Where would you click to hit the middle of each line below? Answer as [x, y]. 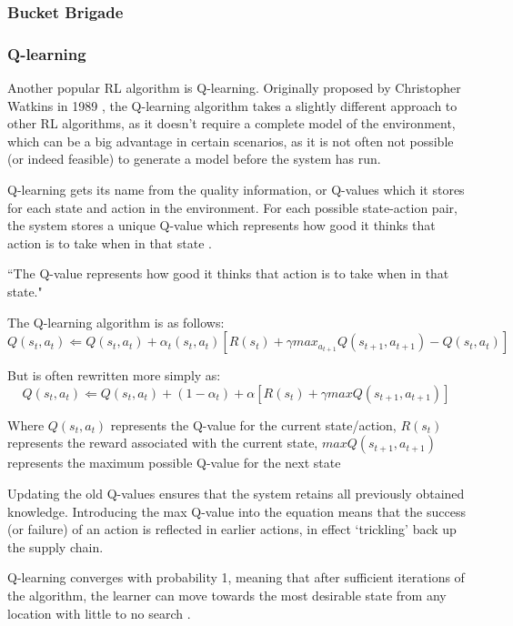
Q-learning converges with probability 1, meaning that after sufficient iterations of [236, 577]
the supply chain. [55, 546]
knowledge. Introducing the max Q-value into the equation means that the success [236, 511]
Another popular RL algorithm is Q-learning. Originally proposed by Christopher [234, 88]
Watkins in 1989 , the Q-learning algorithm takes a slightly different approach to [232, 105]
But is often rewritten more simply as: [114, 375]
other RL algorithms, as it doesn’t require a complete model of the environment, [231, 123]
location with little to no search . [99, 613]
